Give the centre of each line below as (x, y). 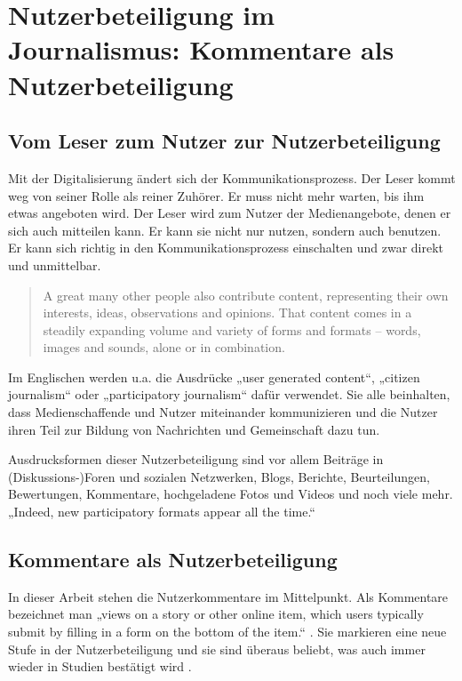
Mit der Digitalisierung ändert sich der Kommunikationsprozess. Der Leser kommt (232, 177)
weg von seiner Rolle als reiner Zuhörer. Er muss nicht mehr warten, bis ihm (216, 195)
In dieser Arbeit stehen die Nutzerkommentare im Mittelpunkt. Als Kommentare (228, 596)
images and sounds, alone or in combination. (164, 347)
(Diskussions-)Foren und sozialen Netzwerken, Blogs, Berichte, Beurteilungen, (219, 476)
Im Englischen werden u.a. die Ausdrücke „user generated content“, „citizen (214, 377)
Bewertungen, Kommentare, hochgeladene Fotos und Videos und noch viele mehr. (231, 494)
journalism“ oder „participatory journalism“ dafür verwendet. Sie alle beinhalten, (229, 394)
